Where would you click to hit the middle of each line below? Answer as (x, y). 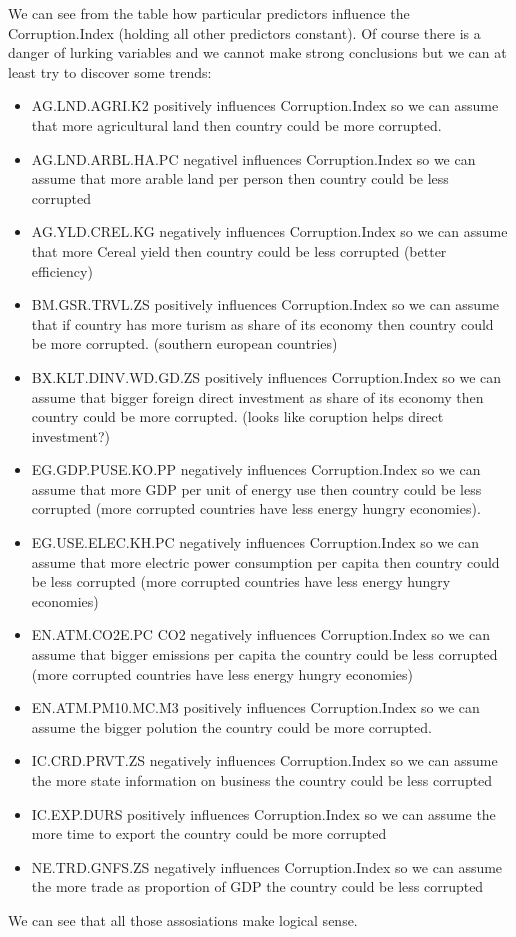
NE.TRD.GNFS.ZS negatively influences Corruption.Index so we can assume (267, 866)
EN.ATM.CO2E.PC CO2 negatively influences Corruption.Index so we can (260, 634)
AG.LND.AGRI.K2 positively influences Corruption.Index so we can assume (265, 105)
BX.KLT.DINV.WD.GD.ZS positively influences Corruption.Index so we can (266, 376)
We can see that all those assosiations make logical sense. (183, 919)
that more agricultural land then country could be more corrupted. (236, 124)
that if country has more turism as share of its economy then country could (262, 323)
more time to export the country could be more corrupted (209, 833)
